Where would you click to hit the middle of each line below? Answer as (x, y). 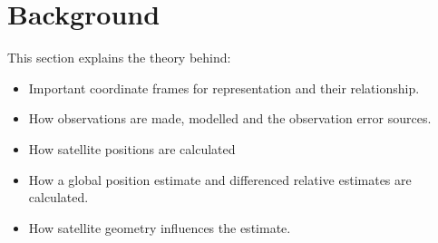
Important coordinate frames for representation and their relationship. (224, 87)
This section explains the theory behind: (119, 58)
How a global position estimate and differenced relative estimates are (220, 179)
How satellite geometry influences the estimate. (160, 227)
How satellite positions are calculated (132, 148)
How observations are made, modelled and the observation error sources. (230, 118)
